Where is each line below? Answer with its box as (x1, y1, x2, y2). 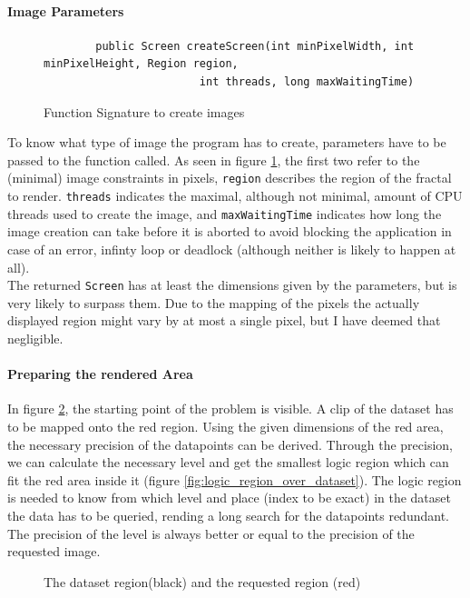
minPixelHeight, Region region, (44, 57, 239, 71)
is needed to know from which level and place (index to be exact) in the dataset (7, 488, 451, 507)
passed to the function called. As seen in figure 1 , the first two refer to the (7, 150, 420, 169)
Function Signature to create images (44, 102, 245, 121)
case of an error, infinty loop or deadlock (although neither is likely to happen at (7, 239, 456, 258)
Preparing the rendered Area (7, 364, 193, 384)
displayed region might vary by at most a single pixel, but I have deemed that (7, 311, 441, 330)
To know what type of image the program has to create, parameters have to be (7, 133, 446, 152)
